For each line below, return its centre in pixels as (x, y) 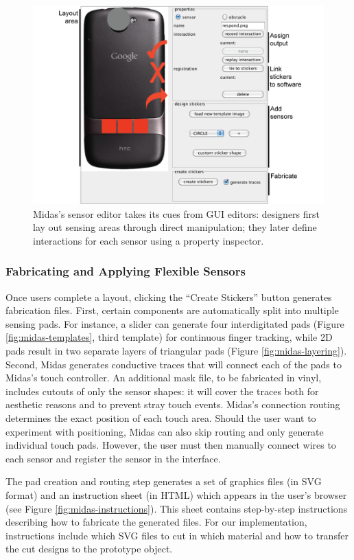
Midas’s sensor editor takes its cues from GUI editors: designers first (177, 213)
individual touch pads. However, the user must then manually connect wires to (171, 445)
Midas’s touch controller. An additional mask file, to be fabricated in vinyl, (164, 378)
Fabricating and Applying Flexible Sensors (126, 271)
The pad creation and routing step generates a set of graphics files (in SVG (164, 481)
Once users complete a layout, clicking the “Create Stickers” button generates (169, 296)
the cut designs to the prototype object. (89, 549)
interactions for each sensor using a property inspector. (149, 240)
